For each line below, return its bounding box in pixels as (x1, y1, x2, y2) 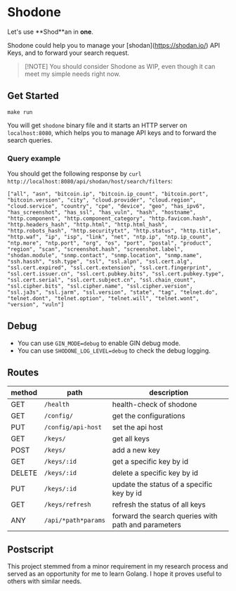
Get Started (7, 90, 59, 102)
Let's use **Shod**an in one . (7, 27, 93, 36)
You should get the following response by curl (7, 169, 142, 178)
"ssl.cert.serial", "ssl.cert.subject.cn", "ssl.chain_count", (7, 277, 197, 284)
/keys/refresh (44, 500, 91, 508)
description (149, 387, 188, 397)
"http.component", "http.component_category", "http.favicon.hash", (7, 215, 212, 222)
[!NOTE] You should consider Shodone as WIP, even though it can (24, 62, 216, 70)
